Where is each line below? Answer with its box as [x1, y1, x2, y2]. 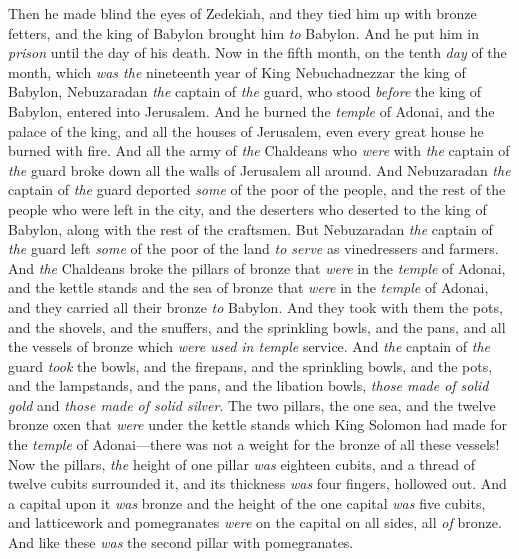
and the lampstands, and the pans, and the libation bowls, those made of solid [8, 375, 489, 396]
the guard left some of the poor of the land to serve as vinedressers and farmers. [8, 238, 499, 259]
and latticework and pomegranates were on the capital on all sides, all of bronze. [8, 512, 502, 533]
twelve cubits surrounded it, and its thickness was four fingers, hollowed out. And [8, 473, 507, 494]
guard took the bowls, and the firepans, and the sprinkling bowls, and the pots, [8, 355, 493, 376]
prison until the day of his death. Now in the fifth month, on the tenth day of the [8, 42, 507, 63]
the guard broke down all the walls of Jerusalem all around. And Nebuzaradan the [8, 159, 511, 180]
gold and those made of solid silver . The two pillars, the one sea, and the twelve [8, 394, 496, 415]
